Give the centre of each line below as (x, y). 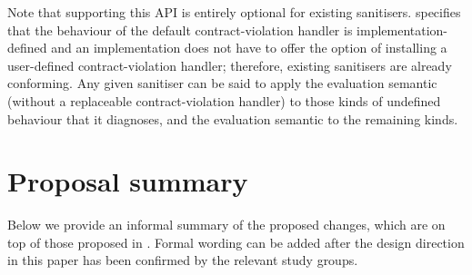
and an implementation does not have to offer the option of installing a (249, 48)
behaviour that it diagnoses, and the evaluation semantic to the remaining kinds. (233, 118)
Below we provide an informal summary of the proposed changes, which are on (226, 225)
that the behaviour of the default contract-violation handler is (180, 29)
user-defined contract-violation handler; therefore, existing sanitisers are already (230, 65)
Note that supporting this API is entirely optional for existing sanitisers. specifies (234, 12)
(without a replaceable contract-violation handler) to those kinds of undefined (224, 100)
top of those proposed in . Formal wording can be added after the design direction (236, 242)
